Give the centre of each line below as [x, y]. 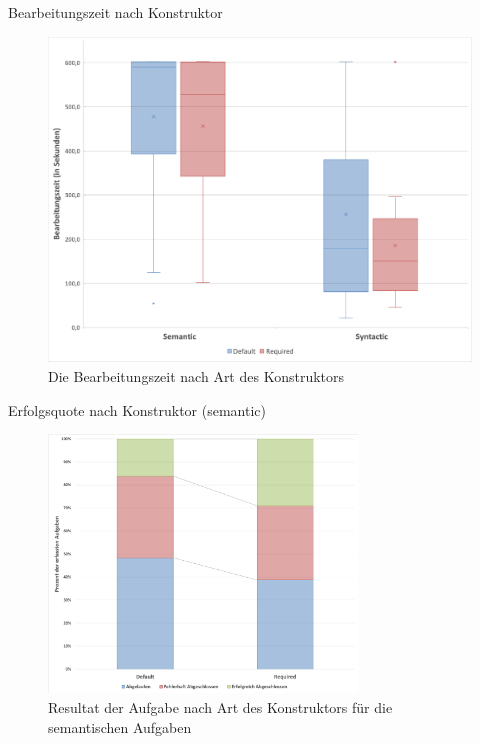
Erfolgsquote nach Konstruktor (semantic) [137, 409]
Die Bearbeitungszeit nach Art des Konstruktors [196, 376]
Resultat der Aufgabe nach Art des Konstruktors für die [220, 707]
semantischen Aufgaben [120, 726]
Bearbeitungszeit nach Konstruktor [115, 12]
